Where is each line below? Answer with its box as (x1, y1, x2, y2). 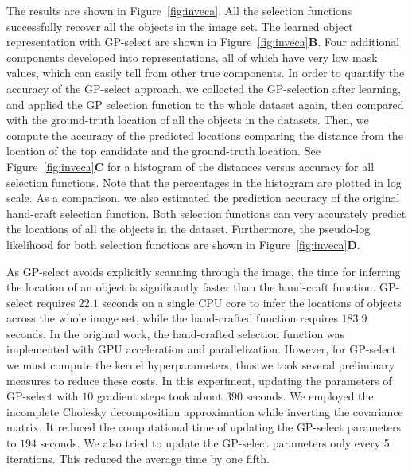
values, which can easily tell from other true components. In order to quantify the (6, 64, 405, 81)
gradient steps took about (96, 388, 223, 404)
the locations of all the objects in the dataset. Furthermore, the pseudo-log (6, 220, 371, 237)
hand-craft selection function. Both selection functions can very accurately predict (6, 205, 406, 221)
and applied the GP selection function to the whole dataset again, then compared (6, 96, 404, 112)
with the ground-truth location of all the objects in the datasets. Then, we (6, 111, 369, 128)
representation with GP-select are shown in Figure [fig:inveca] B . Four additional (6, 33, 400, 50)
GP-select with (6, 388, 79, 404)
